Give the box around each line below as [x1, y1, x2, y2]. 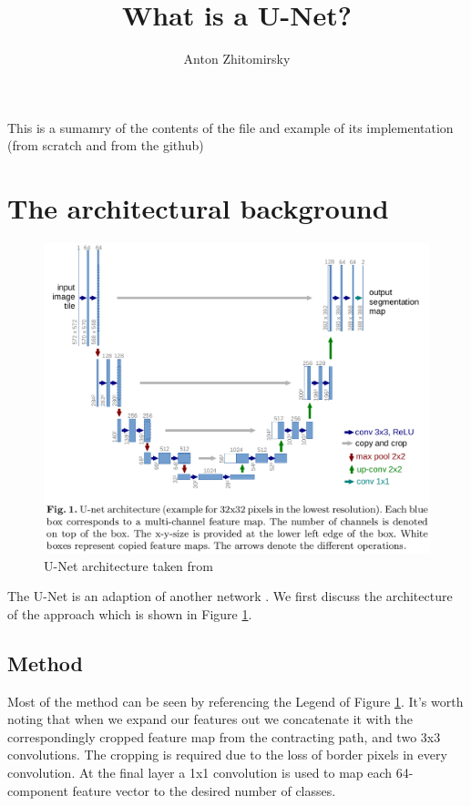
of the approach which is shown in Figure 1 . [7, 604, 252, 623]
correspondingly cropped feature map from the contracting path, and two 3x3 [7, 727, 441, 746]
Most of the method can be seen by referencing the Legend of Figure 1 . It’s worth [7, 691, 464, 710]
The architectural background [7, 189, 389, 227]
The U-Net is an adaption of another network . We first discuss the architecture [7, 587, 453, 606]
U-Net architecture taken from [44, 556, 213, 575]
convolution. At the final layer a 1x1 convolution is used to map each [7, 762, 393, 781]
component [7, 780, 68, 800]
